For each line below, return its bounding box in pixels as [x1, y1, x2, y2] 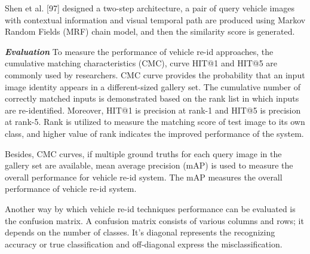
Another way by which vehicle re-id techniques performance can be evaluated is [5, 202, 296, 215]
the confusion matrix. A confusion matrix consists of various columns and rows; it [5, 214, 304, 227]
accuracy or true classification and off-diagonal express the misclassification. [5, 237, 283, 250]
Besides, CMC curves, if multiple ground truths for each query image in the [5, 147, 282, 160]
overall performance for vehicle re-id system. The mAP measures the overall [5, 170, 283, 183]
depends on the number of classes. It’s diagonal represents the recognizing [5, 226, 275, 238]
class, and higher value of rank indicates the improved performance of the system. [5, 127, 304, 139]
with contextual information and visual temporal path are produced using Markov [5, 13, 306, 26]
